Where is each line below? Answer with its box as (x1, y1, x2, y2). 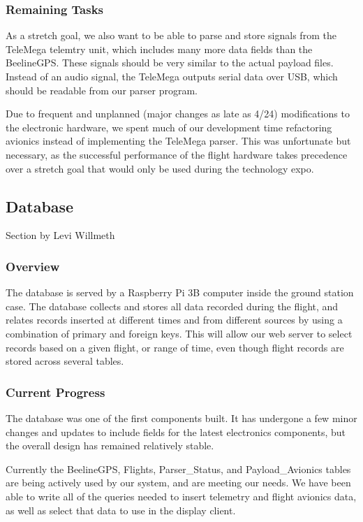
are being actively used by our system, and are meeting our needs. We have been (6, 475, 351, 490)
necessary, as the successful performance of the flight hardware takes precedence (6, 147, 348, 161)
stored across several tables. (6, 354, 124, 368)
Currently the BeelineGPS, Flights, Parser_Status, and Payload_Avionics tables (6, 461, 351, 476)
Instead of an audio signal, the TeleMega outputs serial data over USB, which (6, 69, 338, 83)
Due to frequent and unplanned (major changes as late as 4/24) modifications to (6, 106, 350, 121)
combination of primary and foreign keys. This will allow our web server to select (6, 326, 353, 340)
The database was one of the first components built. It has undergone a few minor (6, 410, 357, 425)
